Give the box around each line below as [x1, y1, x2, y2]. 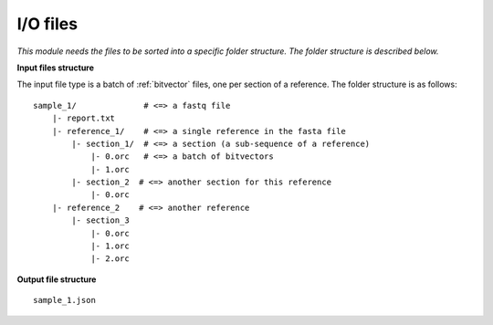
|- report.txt [51, 113, 116, 123]
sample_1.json [33, 295, 96, 306]
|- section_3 [71, 215, 130, 225]
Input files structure [16, 62, 95, 73]
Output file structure [16, 274, 97, 285]
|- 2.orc [90, 254, 130, 264]
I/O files [16, 14, 78, 34]
